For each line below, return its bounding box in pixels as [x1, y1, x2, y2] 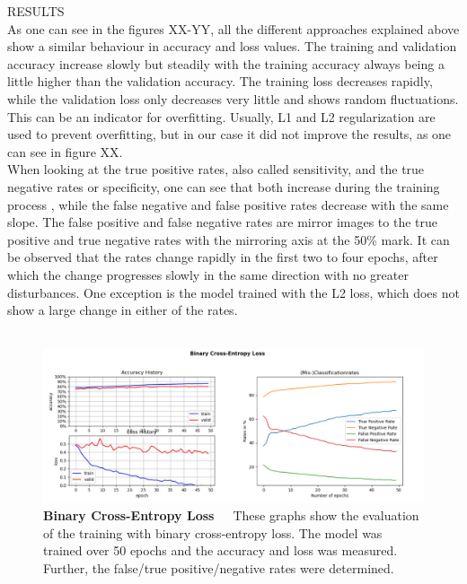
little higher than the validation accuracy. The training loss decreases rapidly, [7, 72, 433, 91]
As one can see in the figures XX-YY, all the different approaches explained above [7, 19, 460, 38]
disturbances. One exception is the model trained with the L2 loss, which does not [7, 283, 460, 301]
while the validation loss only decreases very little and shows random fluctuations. [7, 89, 459, 108]
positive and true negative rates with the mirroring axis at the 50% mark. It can [7, 230, 450, 248]
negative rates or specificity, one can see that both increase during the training [7, 177, 440, 196]
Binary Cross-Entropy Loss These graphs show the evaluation [43, 506, 419, 525]
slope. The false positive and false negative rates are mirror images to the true [7, 213, 437, 231]
